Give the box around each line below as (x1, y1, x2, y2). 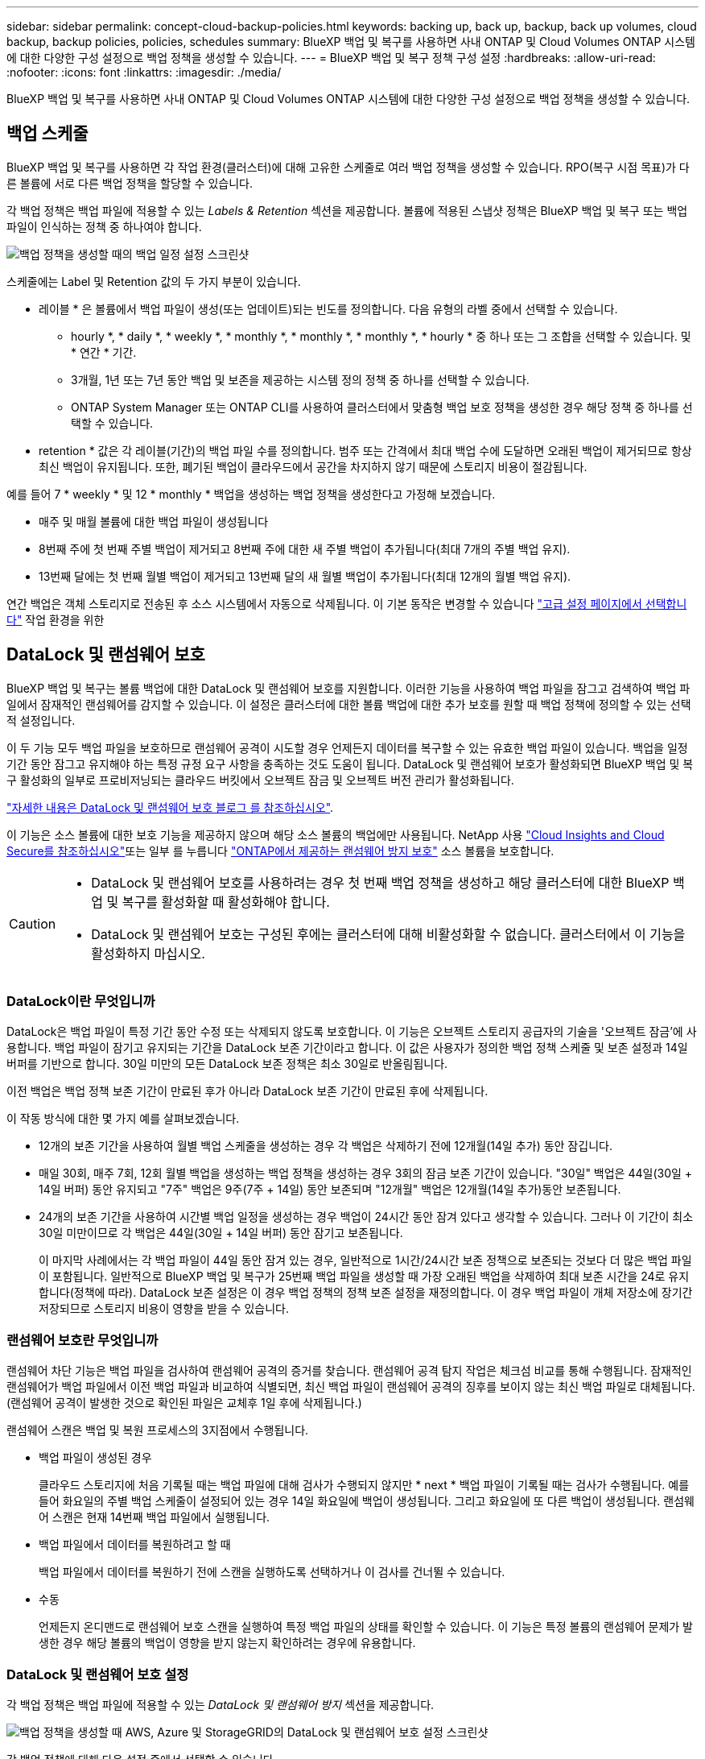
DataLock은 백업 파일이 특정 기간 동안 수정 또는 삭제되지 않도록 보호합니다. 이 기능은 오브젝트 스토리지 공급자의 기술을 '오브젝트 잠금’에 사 (6, 1024, 697, 1039)
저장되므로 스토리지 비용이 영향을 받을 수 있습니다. (39, 1302, 290, 1316)
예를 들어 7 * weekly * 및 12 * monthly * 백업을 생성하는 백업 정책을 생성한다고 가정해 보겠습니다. (6, 486, 496, 501)
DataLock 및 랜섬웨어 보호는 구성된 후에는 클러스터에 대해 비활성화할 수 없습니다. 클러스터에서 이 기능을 (91, 925, 686, 942)
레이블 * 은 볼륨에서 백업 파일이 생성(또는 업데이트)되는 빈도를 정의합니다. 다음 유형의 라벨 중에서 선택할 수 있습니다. (39, 301, 618, 316)
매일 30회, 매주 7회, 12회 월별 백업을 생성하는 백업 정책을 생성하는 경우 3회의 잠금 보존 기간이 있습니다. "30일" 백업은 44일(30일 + (39, 1166, 693, 1181)
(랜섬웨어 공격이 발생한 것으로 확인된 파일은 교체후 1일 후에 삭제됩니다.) (6, 1396, 362, 1410)
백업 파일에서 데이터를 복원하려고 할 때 (39, 1538, 231, 1552)
